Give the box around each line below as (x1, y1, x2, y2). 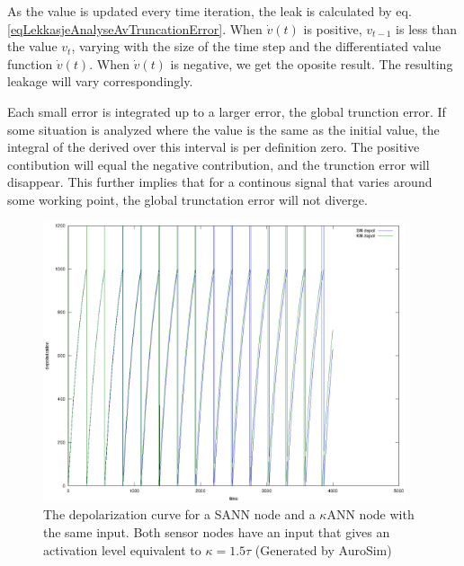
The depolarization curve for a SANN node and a (43, 505, 316, 524)
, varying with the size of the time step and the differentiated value (71, 37, 442, 56)
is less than (396, 19, 457, 38)
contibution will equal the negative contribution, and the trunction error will (7, 155, 430, 173)
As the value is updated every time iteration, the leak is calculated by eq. (7, 2, 412, 20)
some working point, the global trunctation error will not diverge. (7, 190, 368, 208)
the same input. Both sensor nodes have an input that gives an (43, 523, 390, 542)
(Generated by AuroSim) (254, 540, 392, 559)
